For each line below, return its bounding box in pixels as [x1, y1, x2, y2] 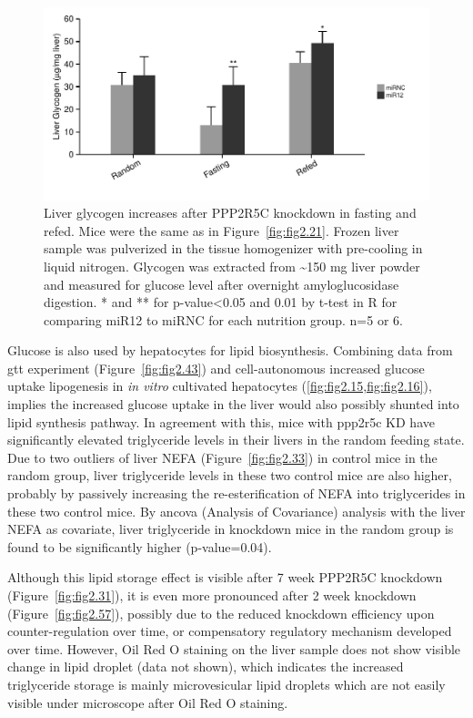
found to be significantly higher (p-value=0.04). [7, 537, 272, 556]
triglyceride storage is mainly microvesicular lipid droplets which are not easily [7, 674, 446, 693]
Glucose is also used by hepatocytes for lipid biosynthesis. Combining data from [7, 341, 453, 360]
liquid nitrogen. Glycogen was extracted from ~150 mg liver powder [44, 256, 420, 275]
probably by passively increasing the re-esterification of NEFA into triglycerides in [7, 484, 466, 503]
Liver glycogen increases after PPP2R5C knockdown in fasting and [44, 203, 417, 222]
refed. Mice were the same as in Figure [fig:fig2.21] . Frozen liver [44, 221, 399, 240]
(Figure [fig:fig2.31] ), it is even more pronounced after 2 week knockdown [7, 586, 417, 605]
